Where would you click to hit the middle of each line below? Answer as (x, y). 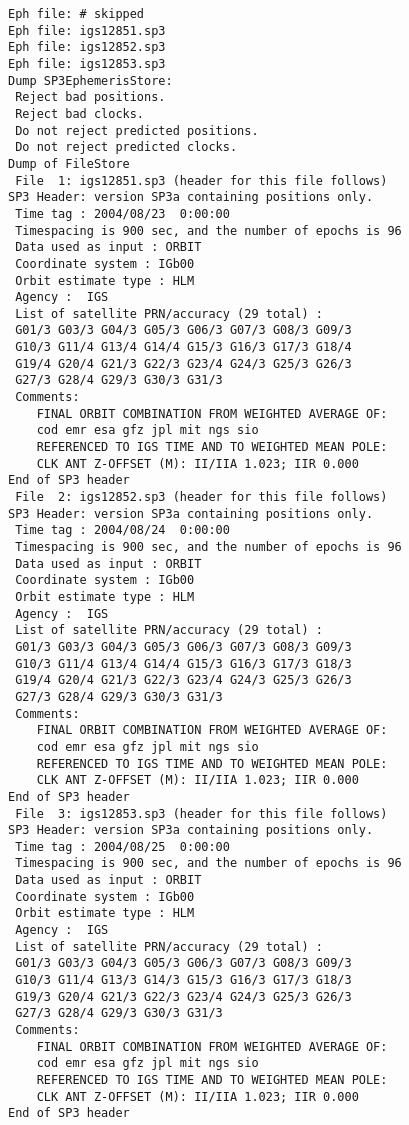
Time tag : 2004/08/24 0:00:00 (122, 530)
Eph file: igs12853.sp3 (87, 63)
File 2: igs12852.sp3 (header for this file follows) (201, 497)
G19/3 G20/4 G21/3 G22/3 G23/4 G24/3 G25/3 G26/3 (183, 996)
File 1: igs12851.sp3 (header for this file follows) (201, 180)
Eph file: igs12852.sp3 (87, 47)
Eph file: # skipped (76, 14)
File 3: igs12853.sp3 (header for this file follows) (201, 813)
